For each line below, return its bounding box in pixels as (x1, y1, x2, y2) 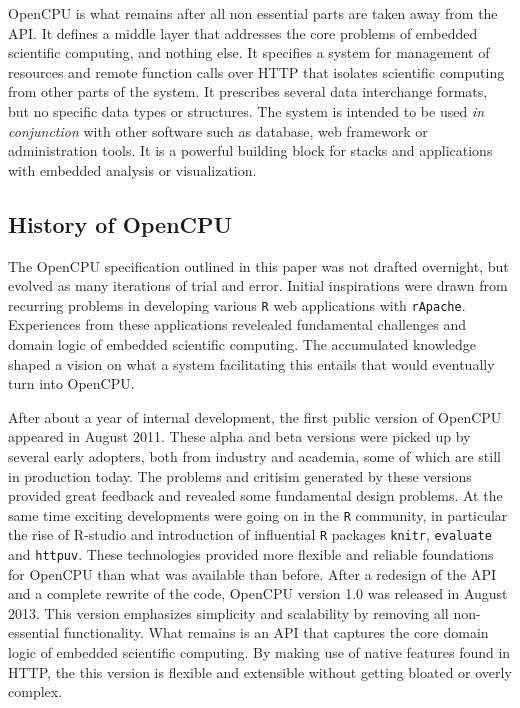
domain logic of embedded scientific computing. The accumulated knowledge (8, 333, 476, 354)
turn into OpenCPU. (8, 373, 135, 394)
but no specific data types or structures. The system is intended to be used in (8, 100, 485, 121)
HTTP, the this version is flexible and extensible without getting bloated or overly (8, 661, 512, 682)
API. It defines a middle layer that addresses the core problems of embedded (8, 22, 478, 43)
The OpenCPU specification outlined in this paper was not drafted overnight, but (8, 255, 509, 276)
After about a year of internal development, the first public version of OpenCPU (8, 406, 502, 427)
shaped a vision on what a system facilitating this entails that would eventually (8, 353, 495, 374)
